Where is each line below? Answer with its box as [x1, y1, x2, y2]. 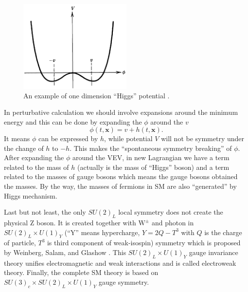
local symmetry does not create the [118, 207, 223, 217]
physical [4, 218, 28, 228]
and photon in [151, 218, 194, 228]
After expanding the [4, 152, 64, 163]
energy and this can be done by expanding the [4, 116, 142, 127]
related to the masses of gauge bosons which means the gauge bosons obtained [4, 171, 238, 182]
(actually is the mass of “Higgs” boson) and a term [77, 162, 230, 172]
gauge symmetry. [99, 277, 149, 287]
